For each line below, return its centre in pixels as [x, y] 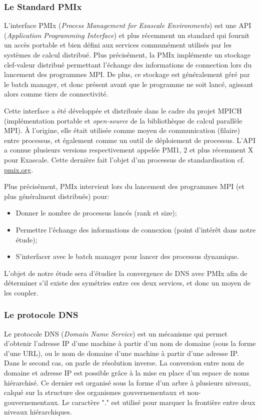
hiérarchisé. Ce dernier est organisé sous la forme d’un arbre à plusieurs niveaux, [127, 382]
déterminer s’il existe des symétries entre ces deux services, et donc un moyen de [127, 283]
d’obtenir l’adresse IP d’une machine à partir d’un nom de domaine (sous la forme [130, 343]
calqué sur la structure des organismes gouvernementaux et [94, 392]
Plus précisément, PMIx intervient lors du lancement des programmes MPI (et [124, 186]
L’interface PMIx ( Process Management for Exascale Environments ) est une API [128, 25]
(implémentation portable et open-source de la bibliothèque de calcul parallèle [123, 120]
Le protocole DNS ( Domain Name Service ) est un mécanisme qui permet [116, 333]
